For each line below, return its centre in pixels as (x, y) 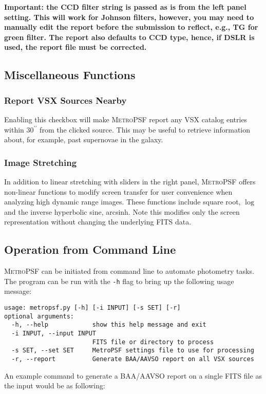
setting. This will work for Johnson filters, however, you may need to (129, 17)
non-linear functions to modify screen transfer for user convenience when (118, 191)
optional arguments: (39, 316)
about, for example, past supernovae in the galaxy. (84, 139)
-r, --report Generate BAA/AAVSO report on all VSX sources (133, 359)
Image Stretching (41, 162)
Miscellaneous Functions (70, 75)
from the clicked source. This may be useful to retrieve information (145, 129)
